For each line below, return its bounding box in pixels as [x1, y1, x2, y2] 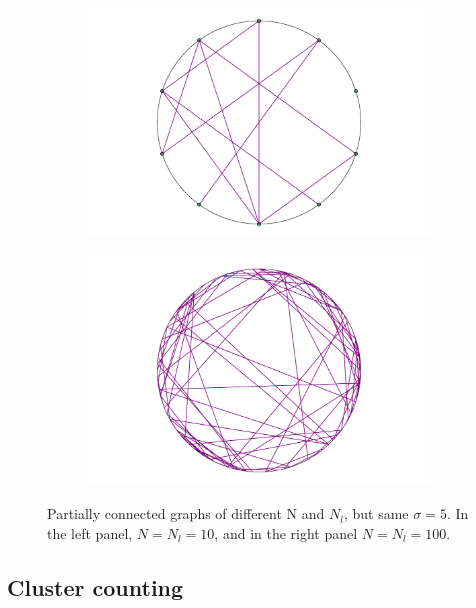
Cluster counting [7, 571, 184, 602]
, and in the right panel [214, 522, 358, 543]
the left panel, [47, 522, 133, 543]
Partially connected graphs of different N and [47, 503, 325, 524]
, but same [343, 503, 409, 524]
